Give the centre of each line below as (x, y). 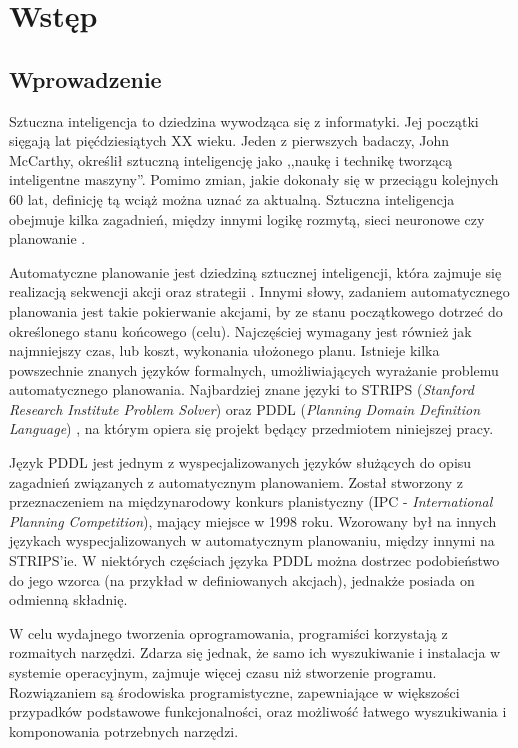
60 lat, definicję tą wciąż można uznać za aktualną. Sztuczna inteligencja (232, 198)
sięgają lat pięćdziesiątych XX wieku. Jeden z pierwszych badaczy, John (229, 140)
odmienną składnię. (68, 599)
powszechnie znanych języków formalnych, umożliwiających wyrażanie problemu (254, 369)
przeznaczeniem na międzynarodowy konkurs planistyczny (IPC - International (251, 501)
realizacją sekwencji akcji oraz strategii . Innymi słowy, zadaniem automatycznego (259, 291)
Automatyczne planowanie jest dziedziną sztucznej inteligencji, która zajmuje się (255, 271)
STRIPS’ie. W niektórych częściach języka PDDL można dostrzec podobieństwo (254, 560)
